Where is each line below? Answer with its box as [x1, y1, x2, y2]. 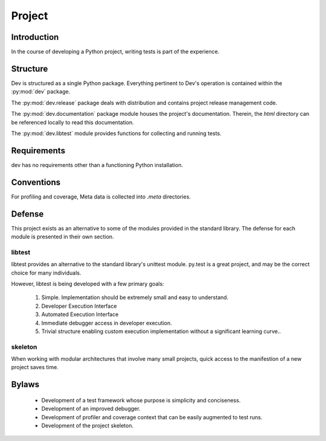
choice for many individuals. [11, 269, 81, 276]
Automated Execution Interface [41, 311, 119, 318]
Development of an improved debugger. [41, 405, 141, 413]
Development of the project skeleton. [41, 422, 134, 430]
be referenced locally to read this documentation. [11, 118, 134, 126]
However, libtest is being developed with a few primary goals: [11, 280, 164, 287]
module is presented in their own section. [11, 233, 114, 241]
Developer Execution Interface [41, 302, 117, 309]
